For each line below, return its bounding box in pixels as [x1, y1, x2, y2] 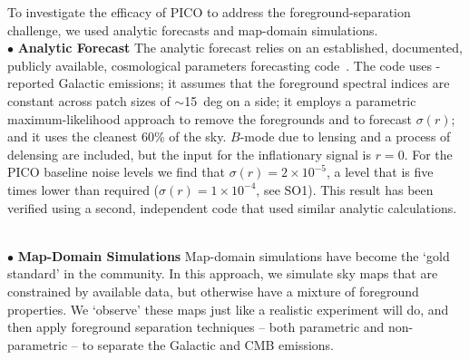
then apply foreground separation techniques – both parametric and [7, 317, 385, 336]
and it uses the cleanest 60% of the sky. [7, 127, 227, 146]
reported [7, 73, 54, 92]
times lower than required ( [7, 180, 160, 199]
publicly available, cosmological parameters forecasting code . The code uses [7, 55, 432, 74]
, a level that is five [326, 162, 434, 181]
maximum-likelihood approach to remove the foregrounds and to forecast [7, 109, 413, 128]
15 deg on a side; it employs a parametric [184, 91, 416, 110]
